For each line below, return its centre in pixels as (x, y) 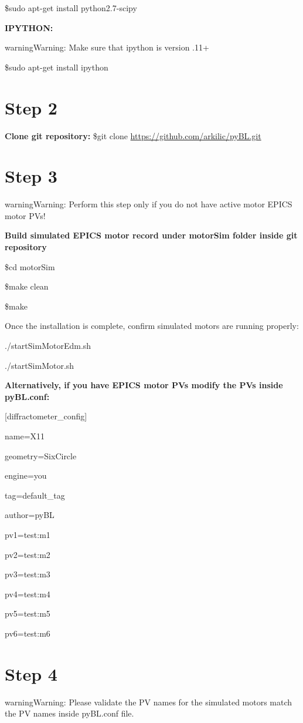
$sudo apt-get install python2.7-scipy (71, 8)
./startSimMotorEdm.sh (48, 345)
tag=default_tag (35, 495)
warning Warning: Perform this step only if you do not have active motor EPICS (149, 204)
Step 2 (31, 107)
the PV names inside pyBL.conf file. (69, 713)
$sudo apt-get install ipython (57, 67)
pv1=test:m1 (28, 534)
